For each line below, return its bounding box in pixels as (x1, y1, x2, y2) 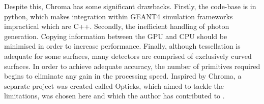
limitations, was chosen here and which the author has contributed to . (4, 90, 225, 101)
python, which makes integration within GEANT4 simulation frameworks (4, 11, 233, 21)
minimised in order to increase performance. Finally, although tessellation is (4, 41, 241, 51)
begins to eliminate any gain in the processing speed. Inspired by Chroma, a (4, 71, 242, 81)
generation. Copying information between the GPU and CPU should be (4, 30, 227, 41)
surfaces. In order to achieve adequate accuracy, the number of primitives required (4, 60, 260, 71)
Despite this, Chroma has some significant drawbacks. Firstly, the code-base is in (4, 1, 256, 11)
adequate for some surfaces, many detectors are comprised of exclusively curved (4, 50, 252, 61)
